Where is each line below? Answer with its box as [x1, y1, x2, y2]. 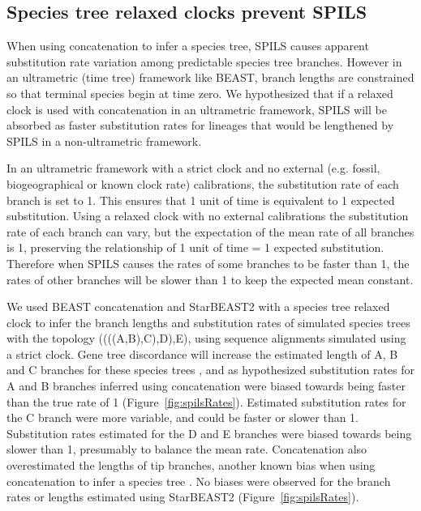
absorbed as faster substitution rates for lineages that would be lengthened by [6, 117, 394, 134]
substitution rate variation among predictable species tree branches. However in [6, 53, 402, 70]
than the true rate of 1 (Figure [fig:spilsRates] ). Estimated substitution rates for [6, 393, 406, 410]
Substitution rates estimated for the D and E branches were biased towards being [6, 424, 412, 441]
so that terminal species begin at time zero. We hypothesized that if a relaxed [6, 84, 393, 101]
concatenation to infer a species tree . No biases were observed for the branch [6, 472, 391, 489]
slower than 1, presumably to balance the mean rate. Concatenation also [6, 441, 367, 458]
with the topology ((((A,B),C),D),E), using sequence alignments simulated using [6, 330, 406, 347]
